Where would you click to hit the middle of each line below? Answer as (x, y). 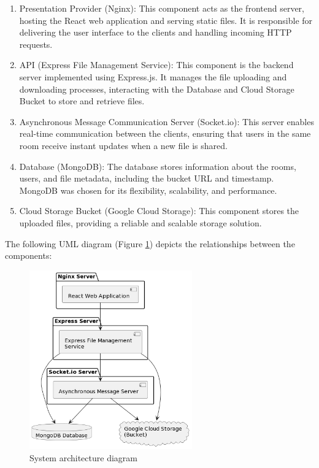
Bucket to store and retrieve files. (82, 101)
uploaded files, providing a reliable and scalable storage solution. (140, 222)
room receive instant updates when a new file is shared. (123, 145)
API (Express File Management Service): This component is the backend (156, 65)
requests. (36, 44)
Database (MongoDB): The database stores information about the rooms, (158, 166)
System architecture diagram (83, 457)
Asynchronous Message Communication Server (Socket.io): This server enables (167, 121)
